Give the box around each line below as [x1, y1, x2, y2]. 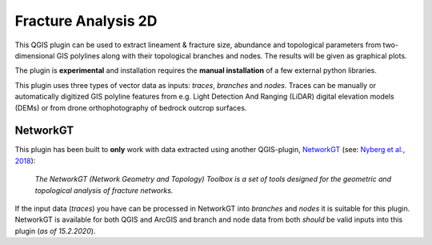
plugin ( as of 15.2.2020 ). [14, 226, 96, 235]
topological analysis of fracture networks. [34, 185, 174, 195]
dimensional [14, 50, 55, 60]
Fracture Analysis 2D [14, 12, 158, 30]
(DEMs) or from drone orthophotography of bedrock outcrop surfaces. [14, 102, 247, 112]
